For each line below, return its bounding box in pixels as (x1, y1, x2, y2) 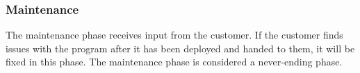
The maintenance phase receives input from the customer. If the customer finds (6, 28, 343, 42)
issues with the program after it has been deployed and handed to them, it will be (6, 41, 355, 55)
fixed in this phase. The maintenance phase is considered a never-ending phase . (6, 54, 343, 69)
